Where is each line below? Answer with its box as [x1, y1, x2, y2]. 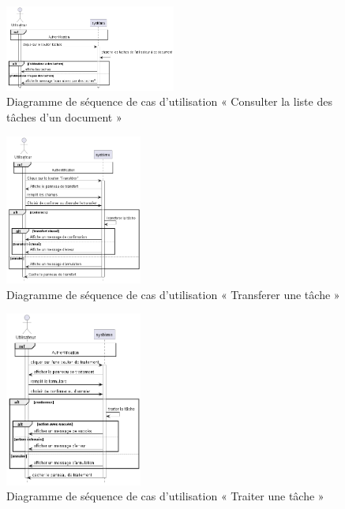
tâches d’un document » [6, 108, 122, 125]
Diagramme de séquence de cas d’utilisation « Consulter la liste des [6, 93, 332, 110]
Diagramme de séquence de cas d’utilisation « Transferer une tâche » [6, 286, 340, 302]
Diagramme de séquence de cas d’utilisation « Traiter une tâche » [6, 488, 324, 504]
